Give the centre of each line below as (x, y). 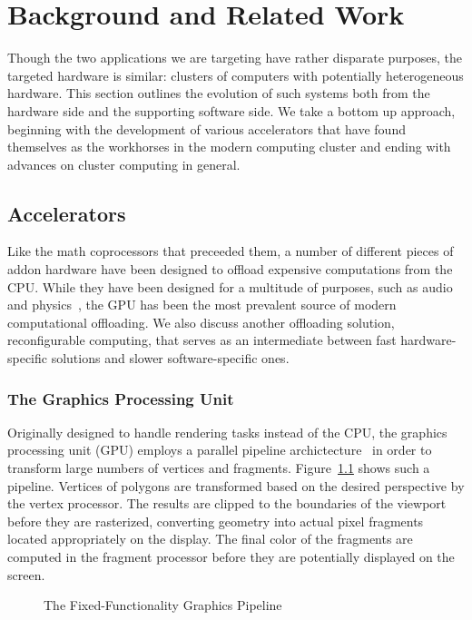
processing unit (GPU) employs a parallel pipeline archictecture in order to (220, 450)
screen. (26, 574)
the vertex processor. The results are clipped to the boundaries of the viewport (227, 503)
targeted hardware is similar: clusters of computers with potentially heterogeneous (236, 75)
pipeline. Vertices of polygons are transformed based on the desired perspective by (236, 485)
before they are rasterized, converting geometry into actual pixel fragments (216, 521)
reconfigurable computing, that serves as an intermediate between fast (202, 340)
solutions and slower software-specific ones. (170, 358)
